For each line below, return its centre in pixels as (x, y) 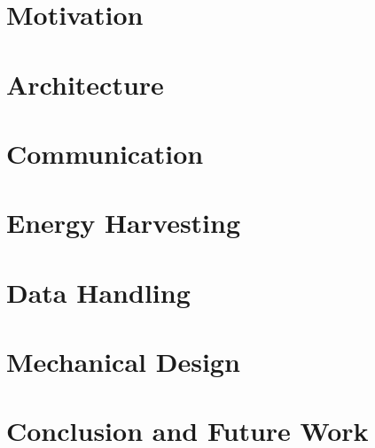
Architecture (85, 84)
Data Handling (98, 292)
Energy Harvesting (124, 223)
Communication (105, 153)
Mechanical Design (123, 362)
